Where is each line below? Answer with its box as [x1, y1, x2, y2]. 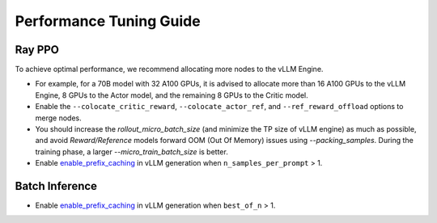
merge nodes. [35, 113, 82, 123]
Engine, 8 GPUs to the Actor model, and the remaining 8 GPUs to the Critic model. [35, 90, 308, 100]
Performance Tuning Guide [15, 12, 202, 30]
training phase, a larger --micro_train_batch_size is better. [35, 146, 228, 157]
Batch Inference [15, 179, 97, 193]
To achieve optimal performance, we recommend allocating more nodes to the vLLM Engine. [15, 65, 324, 74]
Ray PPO [15, 43, 60, 57]
